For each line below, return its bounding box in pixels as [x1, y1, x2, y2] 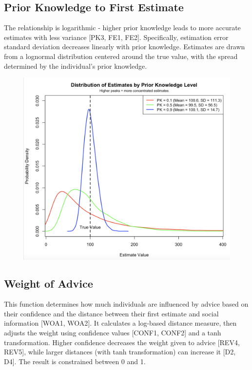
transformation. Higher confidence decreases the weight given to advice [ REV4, [4, 337, 240, 347]
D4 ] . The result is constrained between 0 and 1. [4, 356, 146, 366]
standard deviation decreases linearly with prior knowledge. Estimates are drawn [4, 41, 245, 52]
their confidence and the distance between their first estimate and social [4, 308, 219, 318]
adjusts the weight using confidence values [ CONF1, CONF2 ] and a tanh [4, 328, 221, 338]
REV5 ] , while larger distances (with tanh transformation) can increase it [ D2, [4, 347, 236, 357]
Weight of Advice [4, 276, 93, 291]
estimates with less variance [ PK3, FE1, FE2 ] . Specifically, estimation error [4, 32, 229, 42]
